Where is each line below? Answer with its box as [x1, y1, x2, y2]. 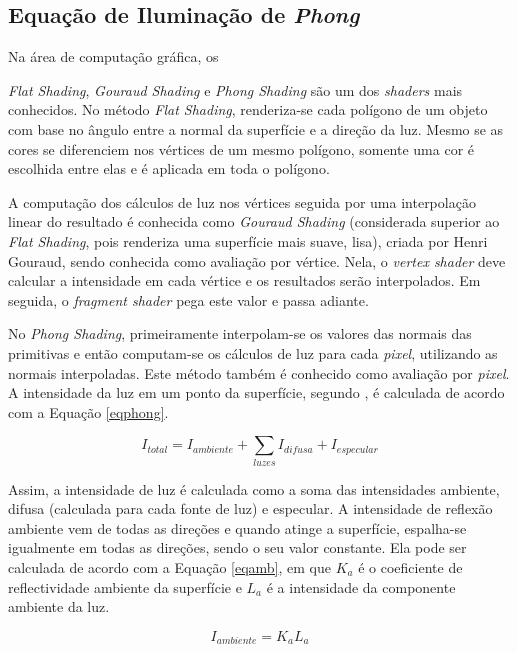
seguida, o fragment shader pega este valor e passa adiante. [8, 289, 369, 310]
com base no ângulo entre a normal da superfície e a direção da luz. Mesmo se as [8, 118, 504, 139]
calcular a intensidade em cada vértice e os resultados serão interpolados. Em [8, 270, 481, 291]
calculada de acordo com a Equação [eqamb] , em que [8, 557, 332, 577]
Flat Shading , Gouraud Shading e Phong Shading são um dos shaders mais [8, 79, 463, 100]
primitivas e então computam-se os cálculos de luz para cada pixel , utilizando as [8, 342, 498, 363]
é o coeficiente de [358, 557, 463, 577]
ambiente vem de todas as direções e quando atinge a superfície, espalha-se [8, 517, 467, 538]
